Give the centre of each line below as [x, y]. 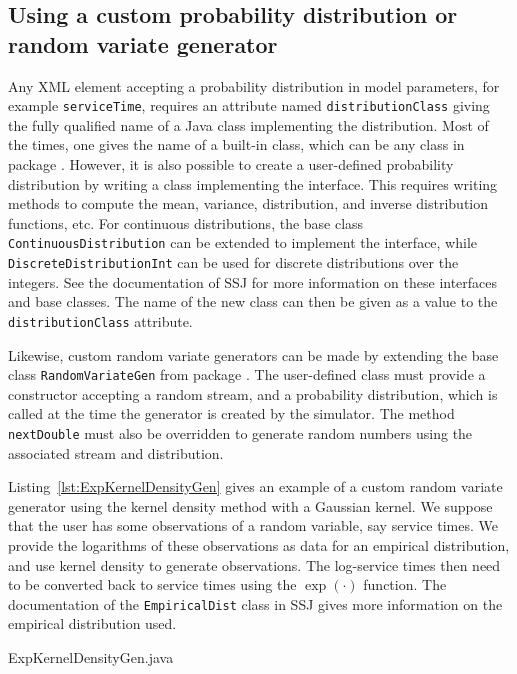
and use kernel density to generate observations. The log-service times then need [254, 564]
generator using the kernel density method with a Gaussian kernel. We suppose [250, 505]
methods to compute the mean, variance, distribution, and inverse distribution [248, 203]
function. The [405, 584]
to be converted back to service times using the [152, 584]
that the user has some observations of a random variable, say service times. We [253, 525]
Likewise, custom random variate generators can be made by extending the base [253, 354]
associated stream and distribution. [116, 452]
